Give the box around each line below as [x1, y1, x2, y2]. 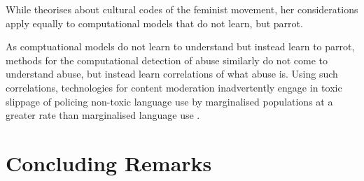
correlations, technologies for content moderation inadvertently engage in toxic [6, 80, 342, 94]
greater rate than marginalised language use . [6, 108, 200, 122]
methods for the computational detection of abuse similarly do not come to [6, 52, 328, 67]
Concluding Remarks [6, 148, 212, 177]
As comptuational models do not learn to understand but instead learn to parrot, [6, 39, 355, 54]
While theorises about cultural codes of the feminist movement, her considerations [6, 2, 358, 16]
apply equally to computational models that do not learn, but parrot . [6, 15, 303, 30]
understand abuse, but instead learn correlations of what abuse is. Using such [6, 66, 338, 81]
